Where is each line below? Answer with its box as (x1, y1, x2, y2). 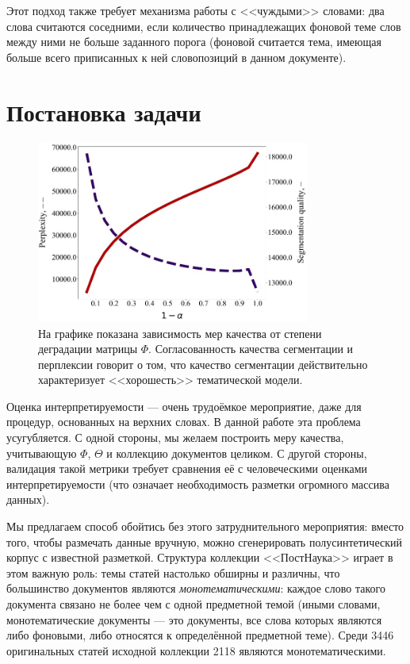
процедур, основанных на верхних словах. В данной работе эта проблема (6, 413, 361, 430)
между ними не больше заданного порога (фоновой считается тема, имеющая (6, 33, 381, 50)
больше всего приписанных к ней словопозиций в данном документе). (6, 48, 347, 65)
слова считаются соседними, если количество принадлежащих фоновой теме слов (6, 17, 401, 34)
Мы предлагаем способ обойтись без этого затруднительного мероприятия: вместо (6, 518, 404, 535)
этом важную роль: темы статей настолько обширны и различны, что (6, 564, 340, 581)
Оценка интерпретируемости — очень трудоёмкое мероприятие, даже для (6, 397, 362, 414)
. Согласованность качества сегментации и (148, 340, 354, 357)
